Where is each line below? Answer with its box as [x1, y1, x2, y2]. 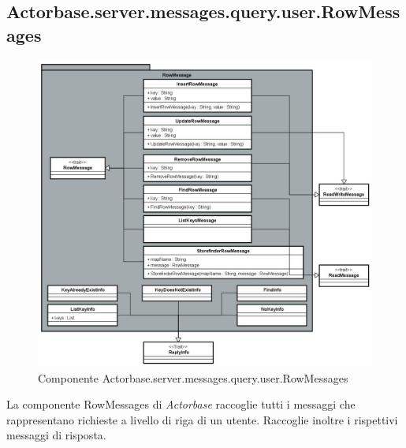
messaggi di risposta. [6, 427, 106, 443]
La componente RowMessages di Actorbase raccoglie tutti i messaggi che [6, 396, 356, 413]
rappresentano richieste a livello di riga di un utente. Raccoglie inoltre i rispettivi [6, 411, 398, 427]
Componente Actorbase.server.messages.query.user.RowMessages [38, 369, 348, 386]
